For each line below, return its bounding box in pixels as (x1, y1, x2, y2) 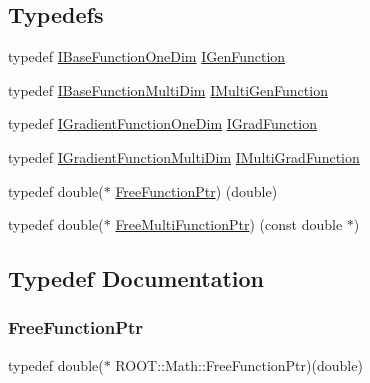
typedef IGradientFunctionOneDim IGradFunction (8, 113, 317, 134)
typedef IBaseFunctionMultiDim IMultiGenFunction (8, 79, 328, 100)
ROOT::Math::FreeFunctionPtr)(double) (115, 354, 363, 375)
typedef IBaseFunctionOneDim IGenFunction (8, 46, 286, 67)
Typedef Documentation (8, 263, 264, 294)
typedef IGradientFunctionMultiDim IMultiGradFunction (8, 146, 360, 167)
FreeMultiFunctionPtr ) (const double (115, 214, 343, 235)
